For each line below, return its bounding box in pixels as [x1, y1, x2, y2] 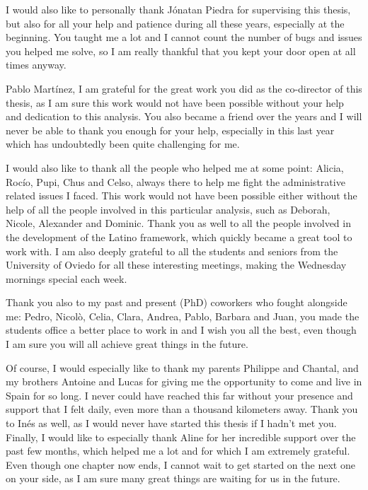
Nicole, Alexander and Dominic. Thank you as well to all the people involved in [6, 216, 351, 231]
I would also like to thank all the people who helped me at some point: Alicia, [6, 160, 344, 175]
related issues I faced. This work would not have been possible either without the [6, 188, 357, 203]
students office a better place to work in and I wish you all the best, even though [6, 322, 357, 337]
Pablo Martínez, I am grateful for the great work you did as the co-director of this [6, 81, 362, 95]
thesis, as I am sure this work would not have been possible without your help [6, 95, 344, 110]
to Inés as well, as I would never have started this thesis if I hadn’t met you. [6, 416, 337, 431]
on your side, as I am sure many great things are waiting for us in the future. [6, 471, 340, 486]
